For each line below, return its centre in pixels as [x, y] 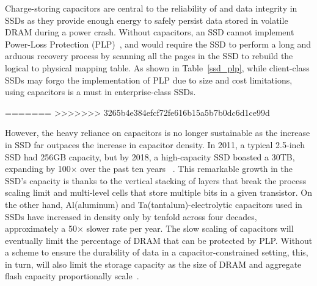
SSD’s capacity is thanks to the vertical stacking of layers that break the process [156, 180]
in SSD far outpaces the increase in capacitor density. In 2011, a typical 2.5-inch [155, 144]
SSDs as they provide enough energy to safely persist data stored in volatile [147, 20]
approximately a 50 [41, 228]
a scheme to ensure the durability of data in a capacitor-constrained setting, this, [157, 252]
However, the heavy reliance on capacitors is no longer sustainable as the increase [158, 133]
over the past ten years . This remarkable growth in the [187, 169]
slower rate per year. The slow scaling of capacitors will [190, 228]
